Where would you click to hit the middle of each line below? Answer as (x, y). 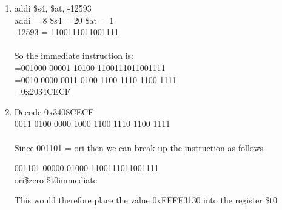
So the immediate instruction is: (74, 56)
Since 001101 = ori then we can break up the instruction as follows (139, 147)
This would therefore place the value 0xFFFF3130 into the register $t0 (146, 200)
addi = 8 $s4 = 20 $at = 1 (64, 20)
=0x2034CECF (42, 91)
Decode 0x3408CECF (54, 111)
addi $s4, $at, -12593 (53, 8)
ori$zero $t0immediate (55, 179)
